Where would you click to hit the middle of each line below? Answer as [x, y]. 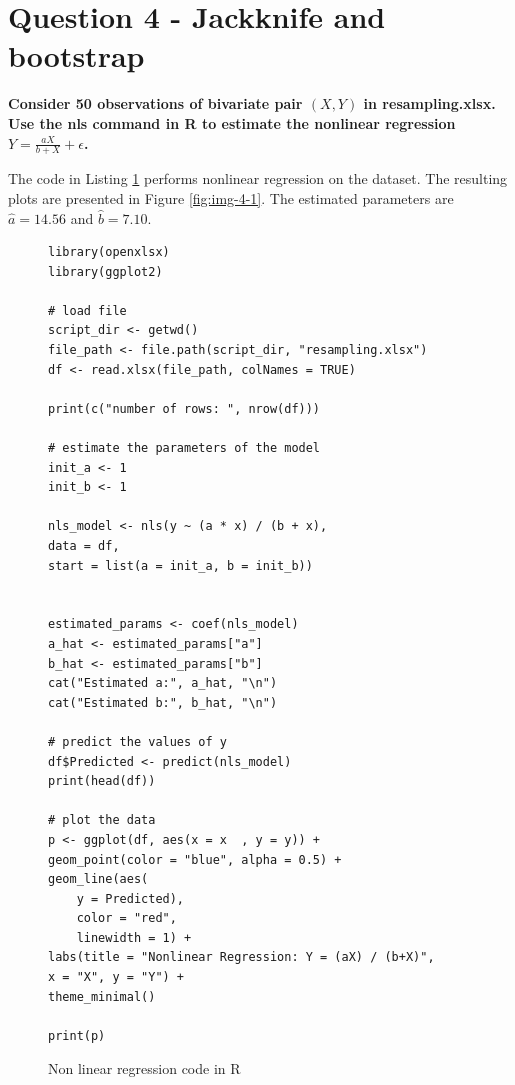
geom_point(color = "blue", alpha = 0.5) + [195, 859]
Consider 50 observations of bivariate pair [155, 103]
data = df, [84, 546]
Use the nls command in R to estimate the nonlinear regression [232, 122]
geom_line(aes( [98, 879]
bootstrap [76, 55]
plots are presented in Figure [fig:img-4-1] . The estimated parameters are [231, 197]
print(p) [77, 1035]
